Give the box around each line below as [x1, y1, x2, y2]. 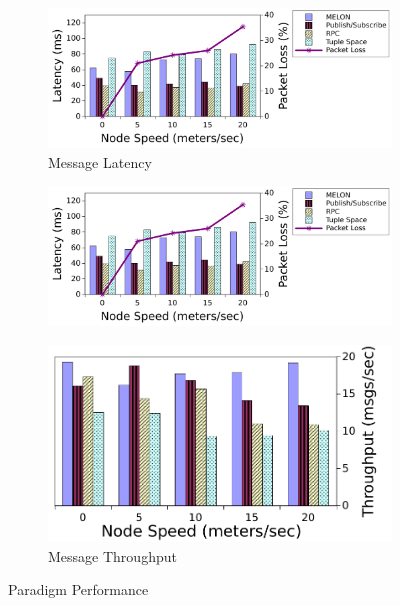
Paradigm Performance [8, 579, 149, 600]
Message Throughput [48, 545, 177, 566]
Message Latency [48, 151, 152, 172]
